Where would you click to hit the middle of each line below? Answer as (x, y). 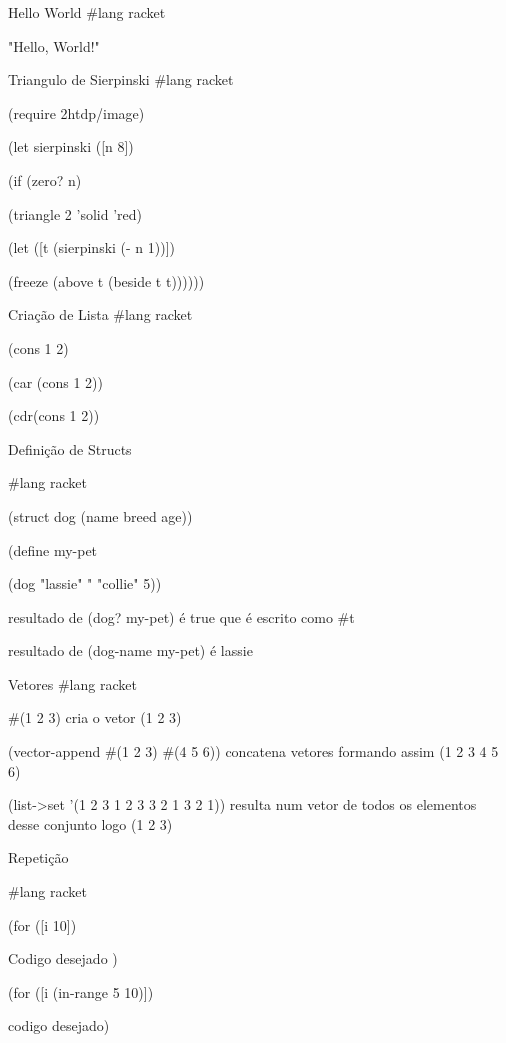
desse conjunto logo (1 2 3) (90, 823)
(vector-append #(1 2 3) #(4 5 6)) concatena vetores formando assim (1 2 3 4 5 (253, 751)
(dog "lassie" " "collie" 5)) (85, 583)
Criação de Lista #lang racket (100, 314)
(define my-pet (53, 549)
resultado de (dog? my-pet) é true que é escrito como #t (181, 616)
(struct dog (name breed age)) (100, 515)
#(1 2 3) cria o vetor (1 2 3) (95, 717)
